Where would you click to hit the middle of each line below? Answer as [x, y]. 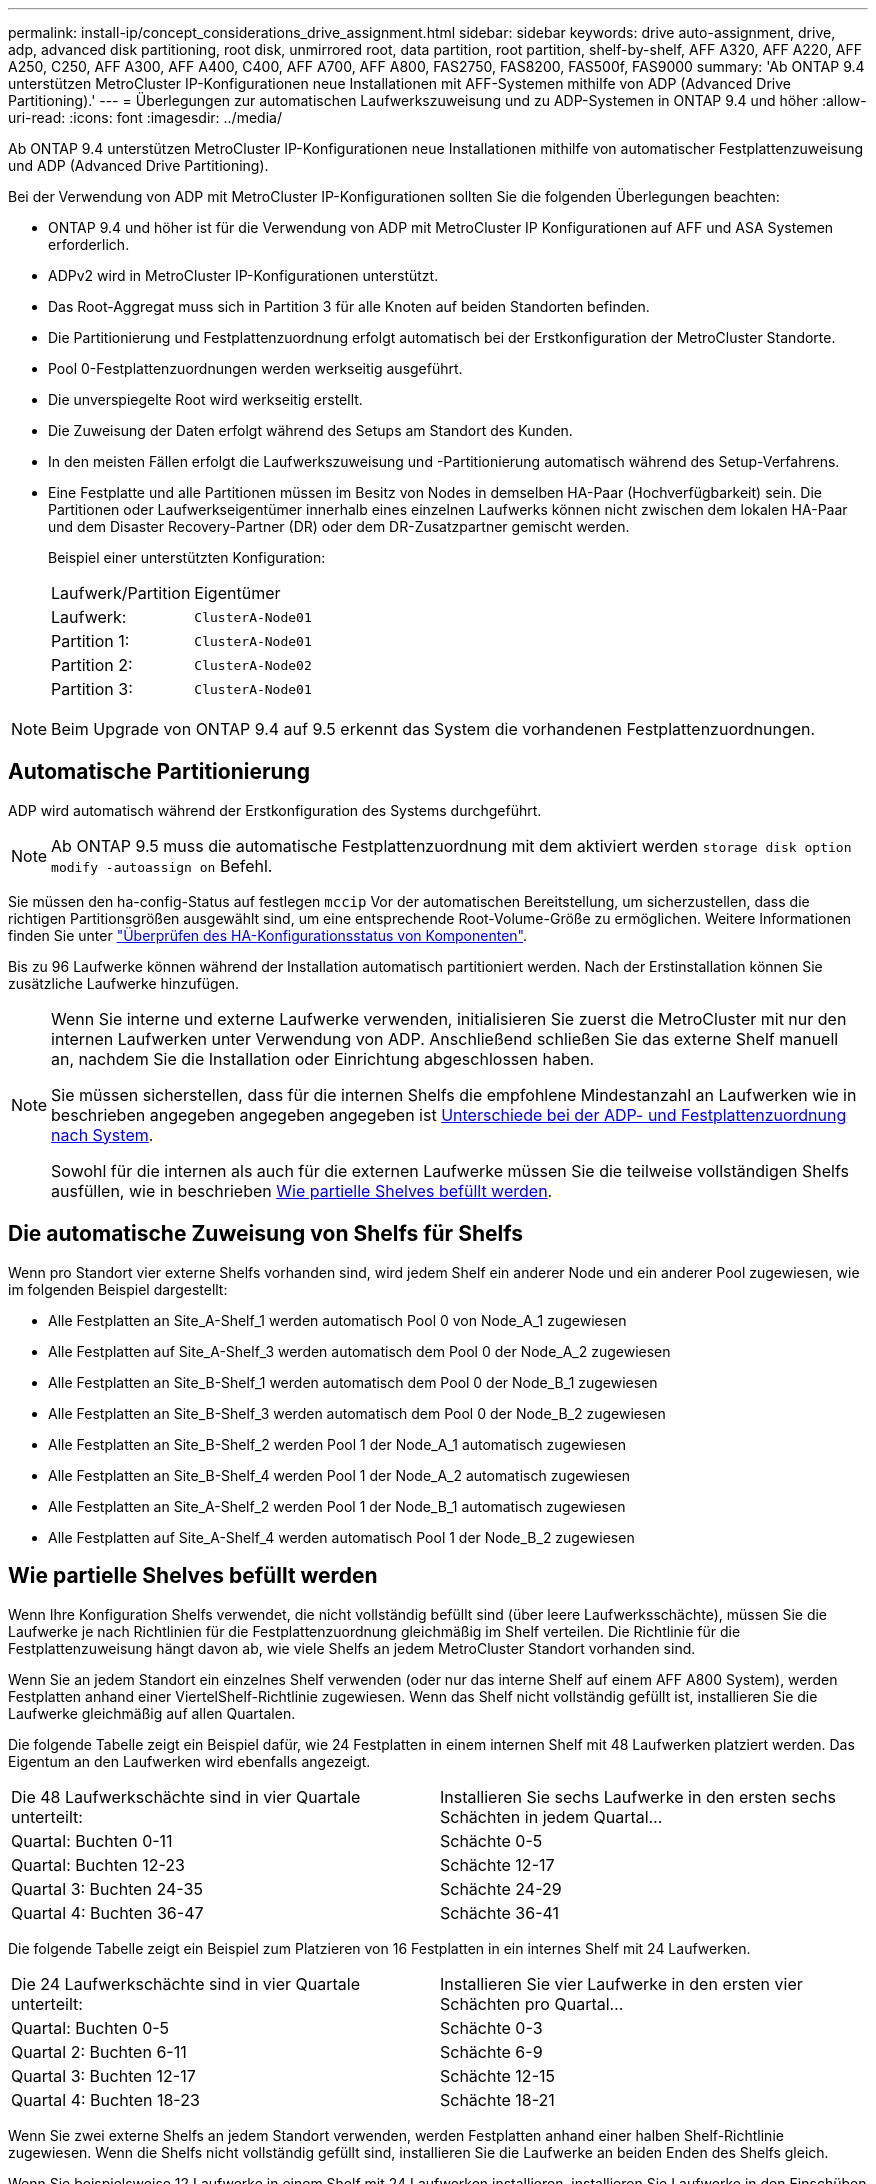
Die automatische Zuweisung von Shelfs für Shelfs [265, 1234]
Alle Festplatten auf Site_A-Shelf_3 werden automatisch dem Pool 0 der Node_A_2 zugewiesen [359, 1351]
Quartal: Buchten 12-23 [98, 1864]
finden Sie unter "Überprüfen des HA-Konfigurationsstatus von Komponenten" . [268, 935]
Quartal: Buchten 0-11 [92, 1840]
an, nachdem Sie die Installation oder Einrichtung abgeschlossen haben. [323, 1058]
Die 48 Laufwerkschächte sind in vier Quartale [186, 1796]
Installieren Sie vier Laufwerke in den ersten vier [621, 1983]
